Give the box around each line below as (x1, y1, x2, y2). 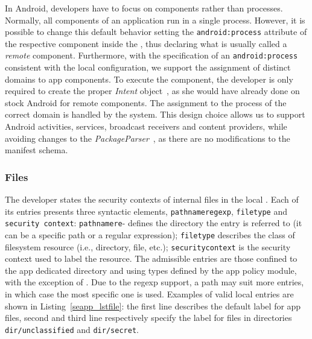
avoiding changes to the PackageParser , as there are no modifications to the (5, 131, 290, 144)
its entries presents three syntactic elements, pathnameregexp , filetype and (5, 204, 287, 217)
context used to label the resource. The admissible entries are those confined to (5, 252, 298, 265)
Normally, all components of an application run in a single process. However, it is (5, 13, 305, 26)
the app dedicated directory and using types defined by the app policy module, (5, 264, 297, 276)
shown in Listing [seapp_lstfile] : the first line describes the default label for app (5, 299, 301, 312)
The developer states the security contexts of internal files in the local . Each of (5, 193, 299, 206)
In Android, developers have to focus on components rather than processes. (5, 2, 283, 14)
